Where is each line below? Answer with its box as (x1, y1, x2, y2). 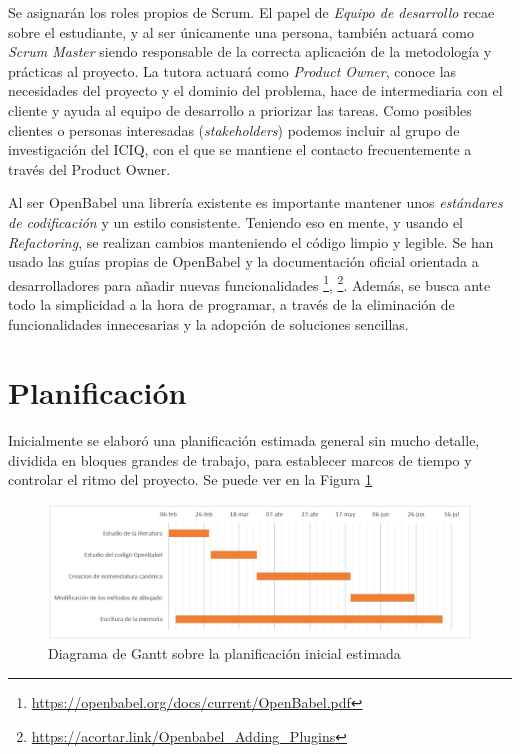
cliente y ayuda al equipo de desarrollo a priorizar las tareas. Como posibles (8, 99, 472, 120)
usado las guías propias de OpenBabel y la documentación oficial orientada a (8, 251, 479, 272)
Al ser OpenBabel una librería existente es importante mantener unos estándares (8, 192, 503, 213)
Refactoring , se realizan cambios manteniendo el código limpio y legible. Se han (8, 231, 494, 252)
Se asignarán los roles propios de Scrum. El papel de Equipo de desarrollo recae (8, 2, 495, 22)
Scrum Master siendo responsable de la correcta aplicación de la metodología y (8, 41, 492, 62)
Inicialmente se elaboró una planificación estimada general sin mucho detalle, (8, 430, 480, 451)
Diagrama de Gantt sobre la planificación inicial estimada (48, 643, 401, 664)
